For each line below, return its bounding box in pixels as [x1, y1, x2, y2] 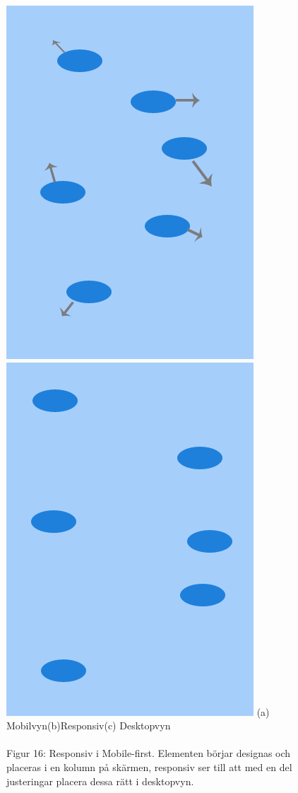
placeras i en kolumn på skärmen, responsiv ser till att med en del [6, 759, 292, 774]
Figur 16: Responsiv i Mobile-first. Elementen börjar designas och [6, 746, 291, 760]
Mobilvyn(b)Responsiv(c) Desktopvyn [6, 718, 171, 733]
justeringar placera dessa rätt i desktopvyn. [6, 773, 194, 788]
